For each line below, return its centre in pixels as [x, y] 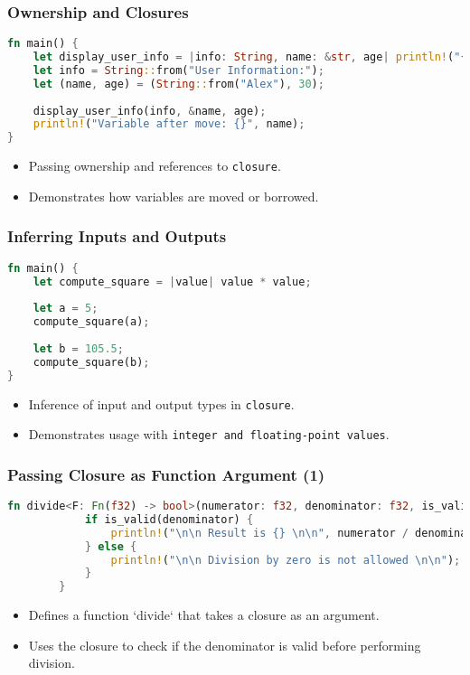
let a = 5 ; [66, 309]
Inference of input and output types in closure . [161, 403]
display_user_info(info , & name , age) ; [150, 111]
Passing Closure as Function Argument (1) [166, 474]
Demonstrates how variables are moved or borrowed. [174, 196]
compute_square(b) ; [91, 362]
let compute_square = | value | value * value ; [172, 281]
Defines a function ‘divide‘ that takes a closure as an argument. [204, 615]
